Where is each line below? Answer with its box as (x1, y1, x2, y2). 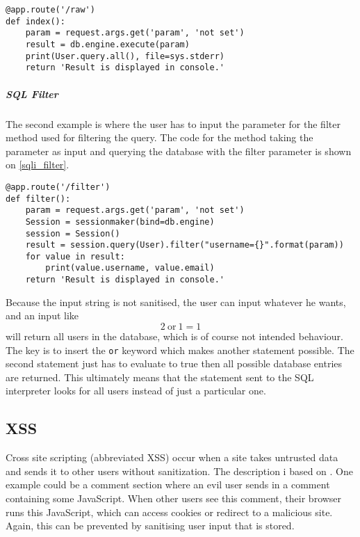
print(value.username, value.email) (45, 263, 215, 273)
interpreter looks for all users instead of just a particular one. (6, 383, 266, 398)
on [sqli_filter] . (6, 157, 69, 172)
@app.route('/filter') (6, 182, 111, 192)
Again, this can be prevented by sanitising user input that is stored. (6, 518, 295, 533)
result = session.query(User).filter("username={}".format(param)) (25, 240, 344, 250)
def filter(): (6, 193, 71, 204)
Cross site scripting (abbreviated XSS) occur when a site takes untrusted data (6, 450, 338, 465)
